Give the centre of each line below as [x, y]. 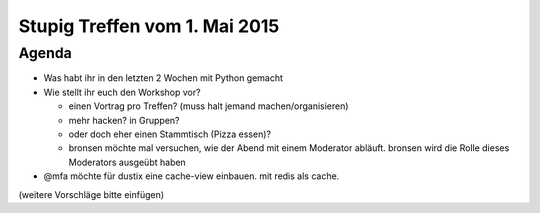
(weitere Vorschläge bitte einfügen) [91, 194]
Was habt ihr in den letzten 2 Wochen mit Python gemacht [163, 78]
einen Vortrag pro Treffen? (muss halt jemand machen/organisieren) [208, 106]
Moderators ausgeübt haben [127, 162]
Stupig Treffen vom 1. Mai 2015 [149, 26]
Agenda [45, 53]
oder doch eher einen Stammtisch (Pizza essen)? [170, 134]
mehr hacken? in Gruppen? [124, 120]
